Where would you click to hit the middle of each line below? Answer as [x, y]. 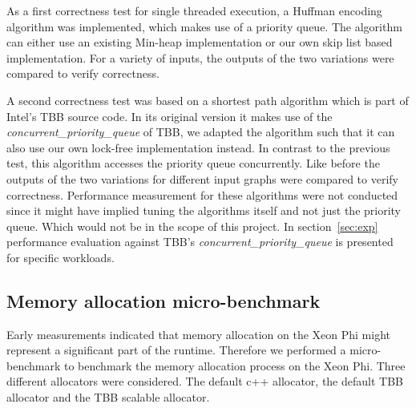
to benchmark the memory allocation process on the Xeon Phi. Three [234, 365]
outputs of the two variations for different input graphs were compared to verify [202, 178]
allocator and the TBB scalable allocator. [108, 397]
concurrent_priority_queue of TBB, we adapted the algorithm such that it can [201, 132]
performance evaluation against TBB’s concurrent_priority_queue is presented [200, 242]
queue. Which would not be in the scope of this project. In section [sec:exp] [192, 226]
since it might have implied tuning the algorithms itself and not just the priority [204, 210]
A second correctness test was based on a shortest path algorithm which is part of [208, 100]
